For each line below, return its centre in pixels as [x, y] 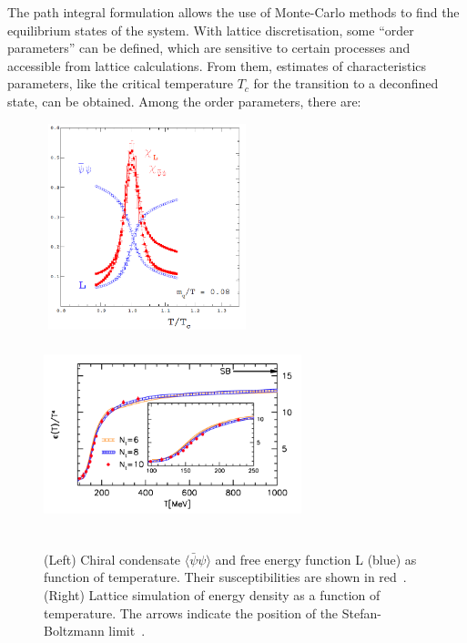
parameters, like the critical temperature [120, 83]
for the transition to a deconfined [346, 83]
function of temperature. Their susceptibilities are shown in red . [225, 577]
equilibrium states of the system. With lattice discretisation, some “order [211, 30]
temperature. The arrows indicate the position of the [191, 612]
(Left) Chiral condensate [112, 559]
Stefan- [361, 612]
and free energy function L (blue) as [316, 559]
